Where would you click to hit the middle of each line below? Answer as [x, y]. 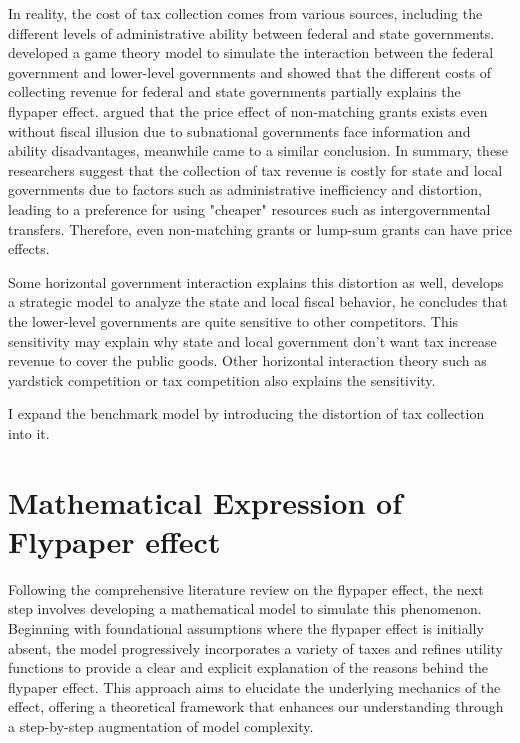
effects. [29, 248]
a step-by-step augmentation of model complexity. [161, 725]
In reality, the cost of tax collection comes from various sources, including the [245, 13]
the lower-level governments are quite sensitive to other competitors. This [233, 320]
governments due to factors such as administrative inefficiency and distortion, [245, 189]
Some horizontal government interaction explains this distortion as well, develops [256, 281]
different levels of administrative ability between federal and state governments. [251, 32]
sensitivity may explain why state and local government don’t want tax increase [252, 340]
